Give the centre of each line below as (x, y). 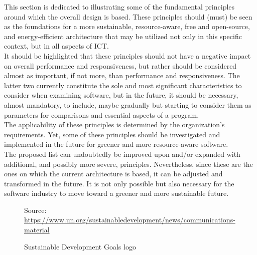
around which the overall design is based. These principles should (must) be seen (128, 16)
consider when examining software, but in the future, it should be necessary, (121, 95)
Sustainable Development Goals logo (80, 246)
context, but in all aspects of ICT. (56, 46)
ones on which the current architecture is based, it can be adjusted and (113, 174)
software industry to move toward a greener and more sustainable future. (116, 193)
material (37, 230)
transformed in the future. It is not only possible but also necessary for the (119, 183)
